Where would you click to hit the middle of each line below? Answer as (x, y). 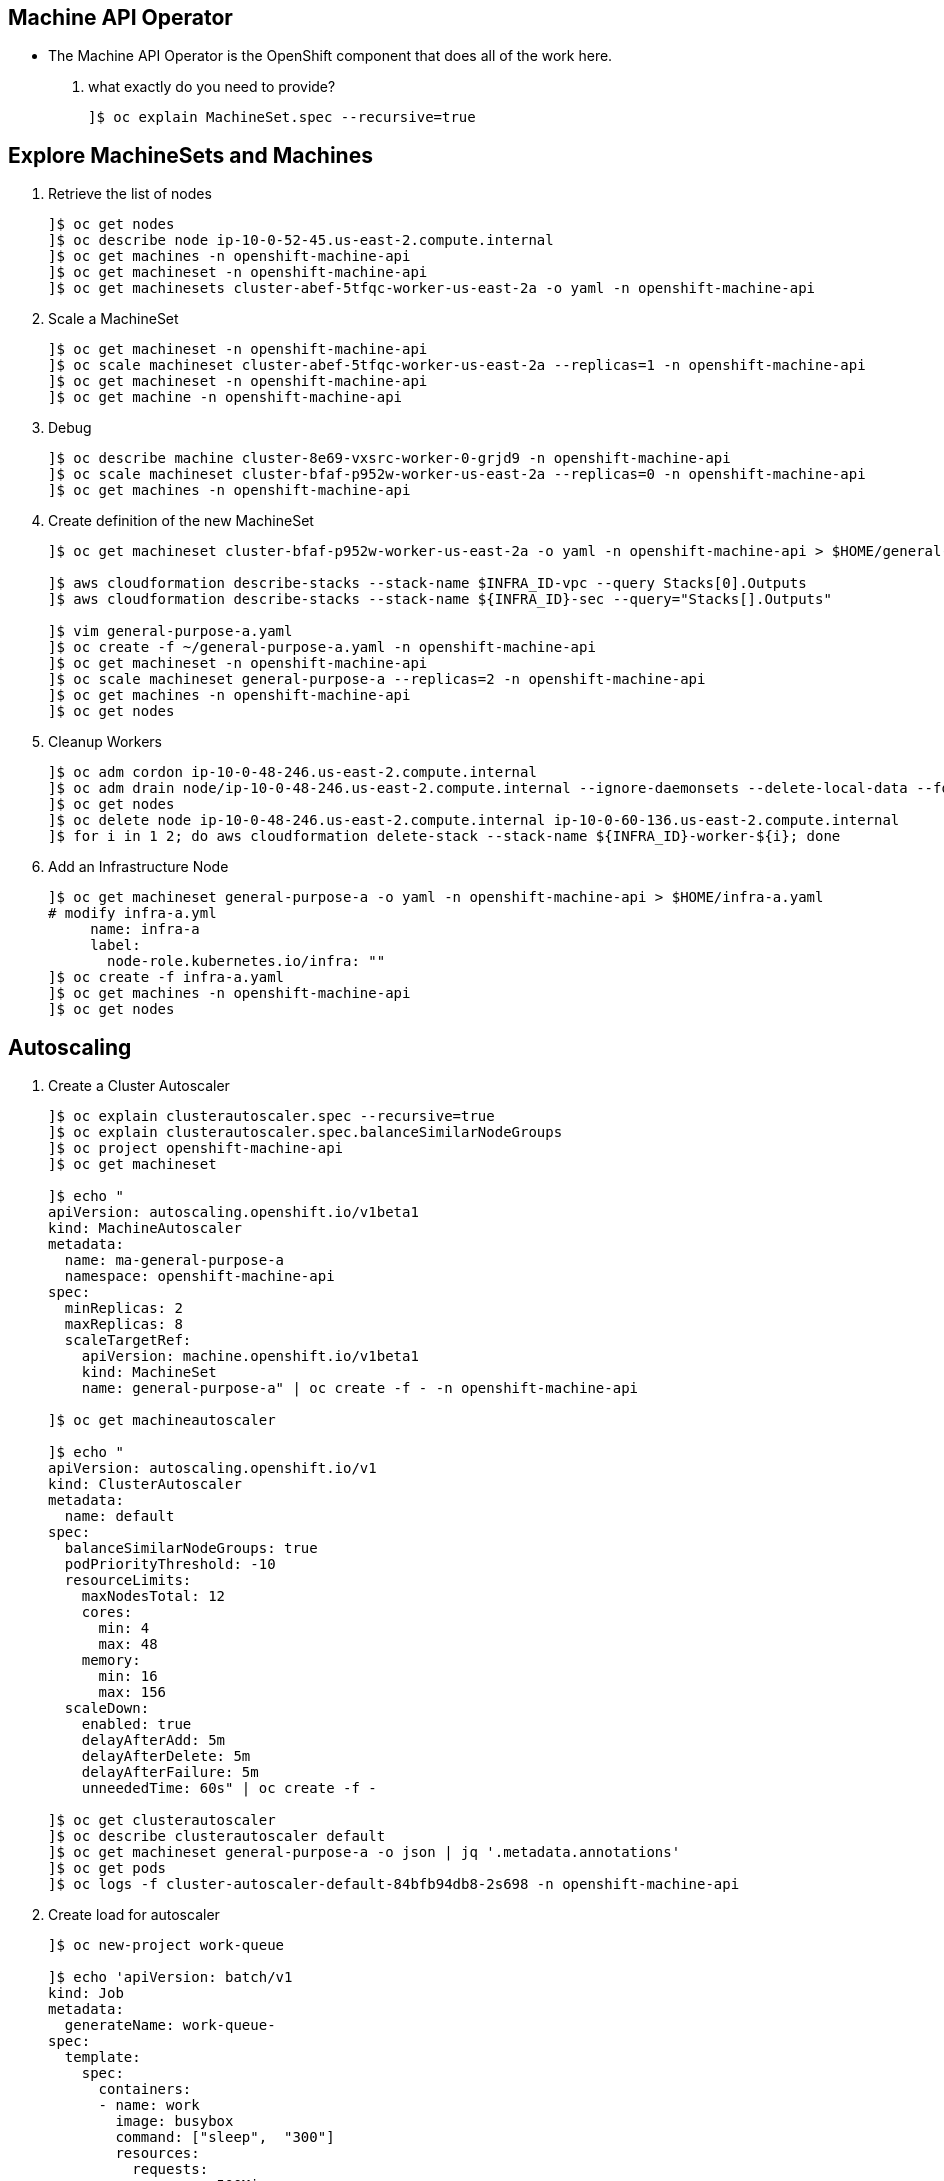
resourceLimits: (128, 1580)
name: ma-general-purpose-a (174, 1260)
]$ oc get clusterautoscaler (162, 1820)
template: (102, 2057)
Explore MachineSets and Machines (190, 155)
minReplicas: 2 (123, 1308)
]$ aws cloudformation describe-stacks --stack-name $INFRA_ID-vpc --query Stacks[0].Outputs (427, 583)
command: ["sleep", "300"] (225, 2137)
